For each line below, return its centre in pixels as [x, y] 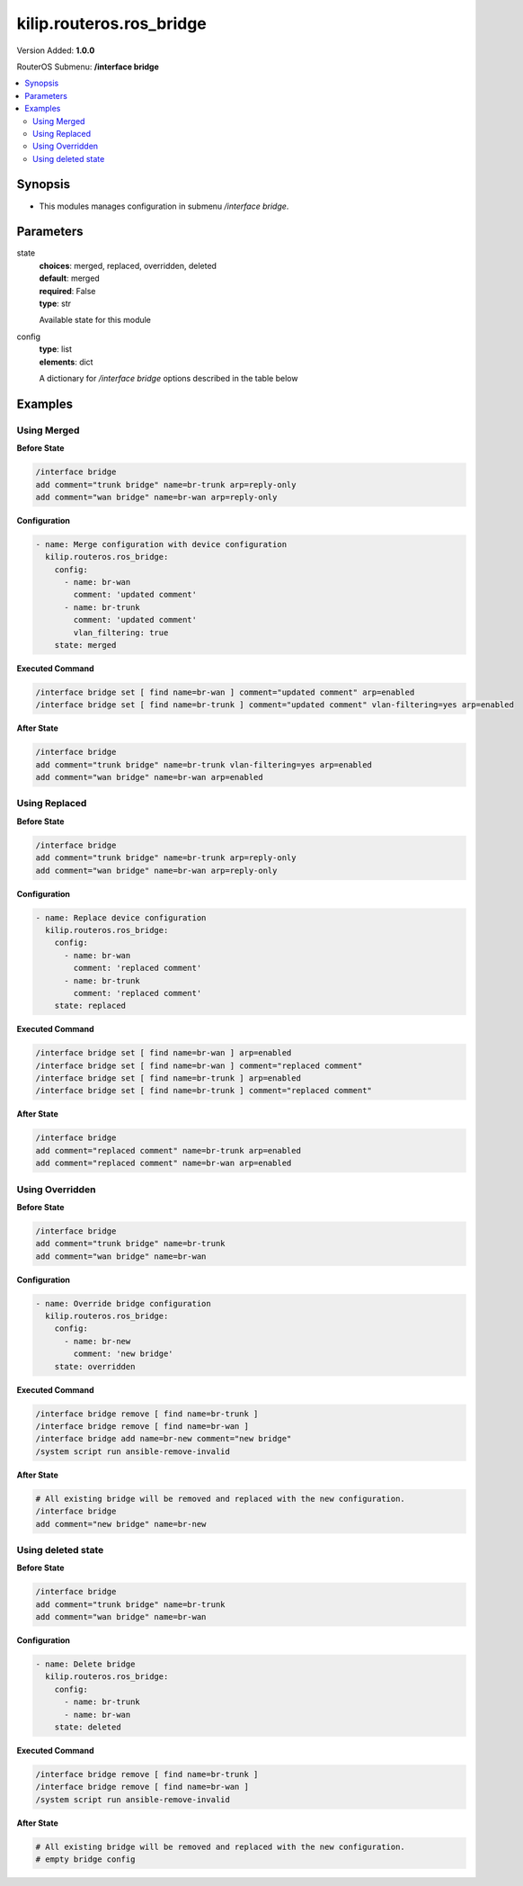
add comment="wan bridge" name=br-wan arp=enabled [150, 777]
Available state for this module [95, 320]
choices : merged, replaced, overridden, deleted [128, 265]
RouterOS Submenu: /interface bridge [88, 67]
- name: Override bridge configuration [123, 1303]
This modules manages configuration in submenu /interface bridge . [164, 206]
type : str [55, 304]
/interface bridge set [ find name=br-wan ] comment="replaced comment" [199, 1065]
